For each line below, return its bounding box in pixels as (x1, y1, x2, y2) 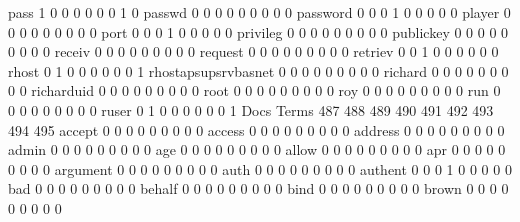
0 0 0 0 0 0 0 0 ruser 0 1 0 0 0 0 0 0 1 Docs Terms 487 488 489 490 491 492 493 (8, 99, 494, 120)
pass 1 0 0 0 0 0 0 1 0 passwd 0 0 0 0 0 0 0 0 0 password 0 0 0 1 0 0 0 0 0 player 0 (8, 2, 511, 22)
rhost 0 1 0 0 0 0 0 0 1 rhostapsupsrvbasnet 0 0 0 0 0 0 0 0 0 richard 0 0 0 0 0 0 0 (8, 60, 509, 81)
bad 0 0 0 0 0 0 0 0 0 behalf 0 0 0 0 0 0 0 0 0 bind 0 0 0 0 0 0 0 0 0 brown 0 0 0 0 (8, 178, 509, 199)
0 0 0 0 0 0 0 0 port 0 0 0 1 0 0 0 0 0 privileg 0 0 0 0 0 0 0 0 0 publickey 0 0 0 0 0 (8, 21, 509, 42)
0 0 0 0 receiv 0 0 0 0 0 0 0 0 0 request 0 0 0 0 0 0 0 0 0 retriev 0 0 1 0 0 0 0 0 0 (8, 41, 499, 62)
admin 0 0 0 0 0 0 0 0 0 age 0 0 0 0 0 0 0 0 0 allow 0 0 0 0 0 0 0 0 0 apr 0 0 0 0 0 (8, 139, 506, 160)
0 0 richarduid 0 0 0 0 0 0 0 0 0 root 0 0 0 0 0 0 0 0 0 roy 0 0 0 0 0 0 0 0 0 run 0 (8, 80, 501, 101)
